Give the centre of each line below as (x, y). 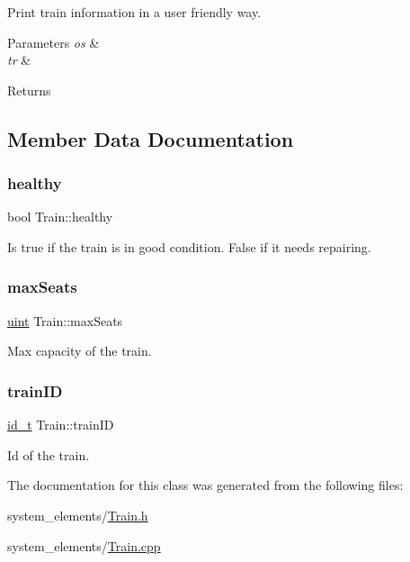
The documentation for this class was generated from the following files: (205, 485)
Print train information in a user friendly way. (134, 12)
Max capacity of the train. (80, 351)
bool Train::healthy (60, 217)
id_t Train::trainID (61, 425)
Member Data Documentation (151, 138)
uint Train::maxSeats (65, 320)
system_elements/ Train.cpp (84, 545)
